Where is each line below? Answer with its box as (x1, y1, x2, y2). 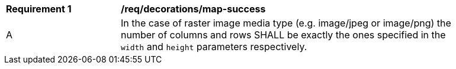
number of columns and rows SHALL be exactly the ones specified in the (121, 29, 446, 41)
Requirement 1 (6, 3, 72, 15)
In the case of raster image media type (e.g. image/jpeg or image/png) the (121, 17, 451, 29)
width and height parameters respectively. (121, 41, 307, 52)
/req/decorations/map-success (121, 3, 266, 15)
